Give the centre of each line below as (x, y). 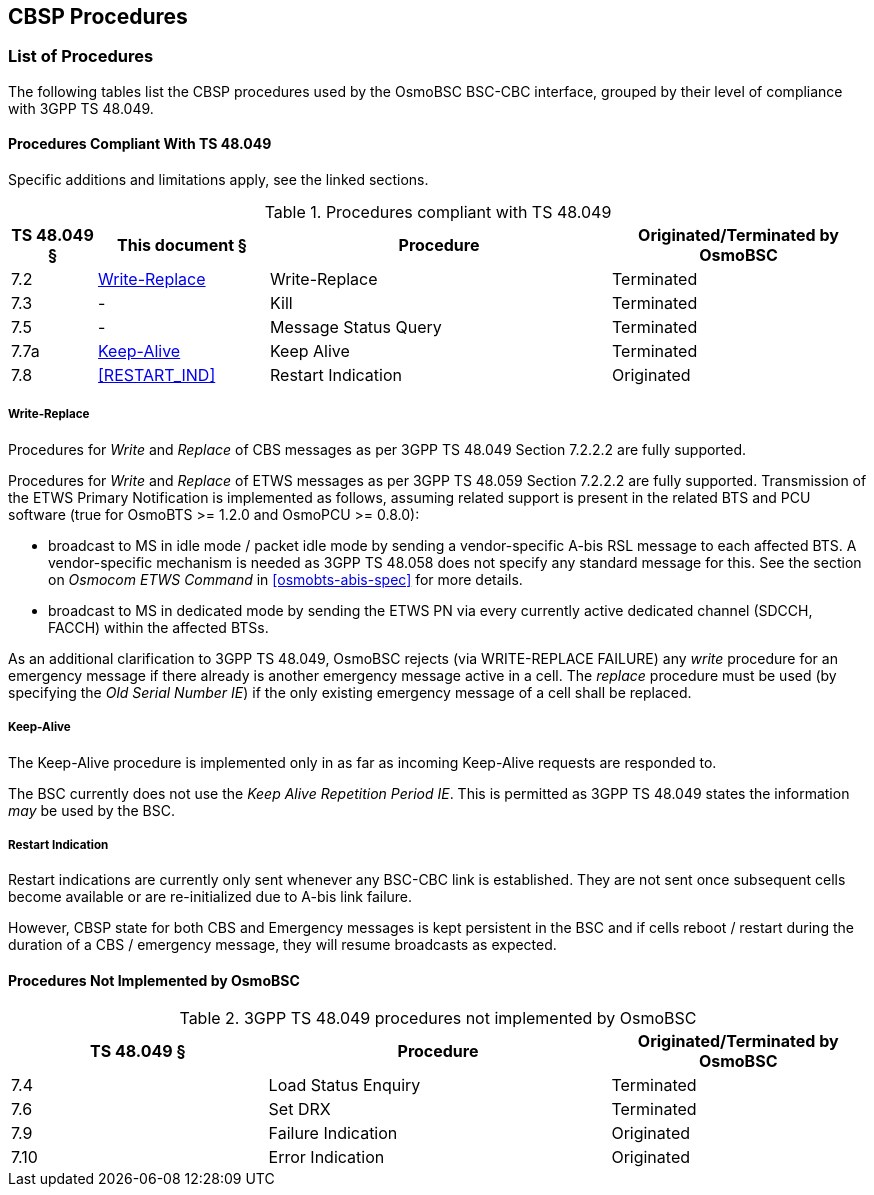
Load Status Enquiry (344, 1084)
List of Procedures (81, 56)
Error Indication (326, 1156)
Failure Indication (333, 1132)
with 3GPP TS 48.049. (81, 108)
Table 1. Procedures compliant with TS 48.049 (438, 212)
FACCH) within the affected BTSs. (158, 627)
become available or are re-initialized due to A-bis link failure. (210, 897)
